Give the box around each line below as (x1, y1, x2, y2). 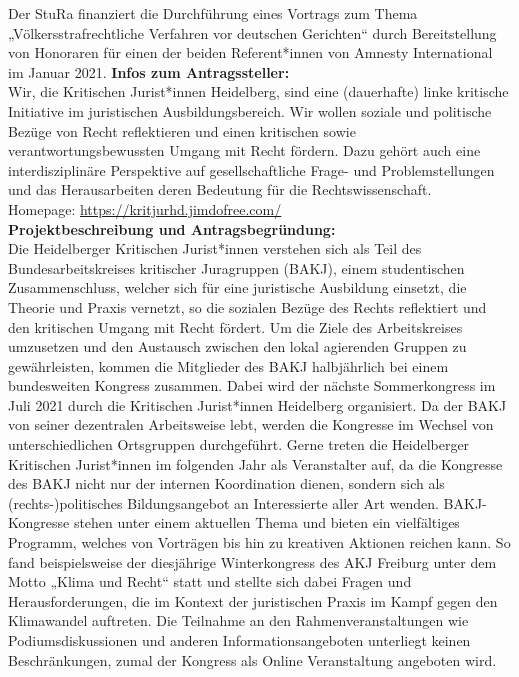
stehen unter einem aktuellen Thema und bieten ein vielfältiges (73, 512, 460, 533)
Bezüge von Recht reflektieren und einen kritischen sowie (8, 120, 356, 141)
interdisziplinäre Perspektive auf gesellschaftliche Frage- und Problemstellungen (8, 159, 495, 180)
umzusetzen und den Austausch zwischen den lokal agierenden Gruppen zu (8, 336, 467, 357)
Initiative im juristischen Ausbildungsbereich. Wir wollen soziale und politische (8, 100, 492, 121)
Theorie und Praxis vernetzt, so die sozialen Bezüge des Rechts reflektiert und (8, 296, 487, 317)
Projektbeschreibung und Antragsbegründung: (8, 218, 336, 239)
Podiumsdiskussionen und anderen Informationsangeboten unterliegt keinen (8, 630, 471, 650)
